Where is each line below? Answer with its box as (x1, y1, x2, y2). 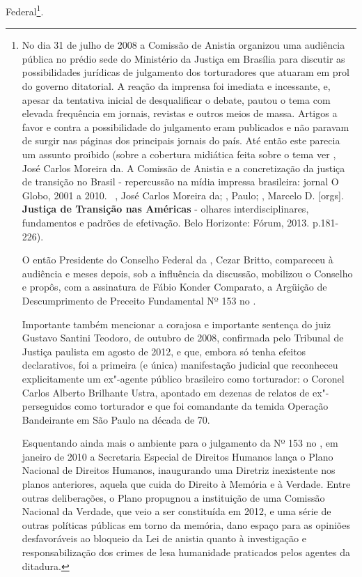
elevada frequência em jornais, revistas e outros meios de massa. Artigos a (22, 106, 338, 121)
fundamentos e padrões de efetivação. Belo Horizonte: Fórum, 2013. (22, 215, 310, 229)
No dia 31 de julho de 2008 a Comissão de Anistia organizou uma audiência (22, 38, 345, 52)
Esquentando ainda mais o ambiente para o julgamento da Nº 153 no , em (22, 436, 338, 450)
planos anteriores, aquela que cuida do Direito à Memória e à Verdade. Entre (22, 477, 351, 491)
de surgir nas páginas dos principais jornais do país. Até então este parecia (22, 133, 340, 148)
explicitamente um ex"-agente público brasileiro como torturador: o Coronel (22, 371, 345, 385)
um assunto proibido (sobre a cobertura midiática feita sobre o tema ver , (22, 147, 336, 161)
